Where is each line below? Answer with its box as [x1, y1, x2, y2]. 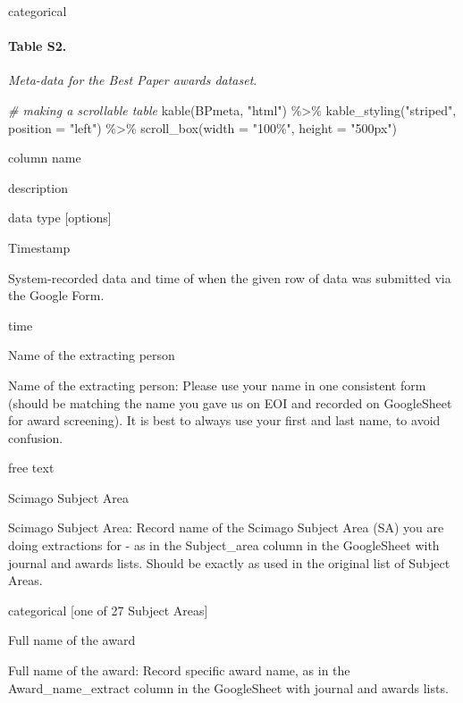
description [8, 178, 69, 197]
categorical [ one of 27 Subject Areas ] [8, 600, 208, 619]
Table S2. [8, 37, 67, 55]
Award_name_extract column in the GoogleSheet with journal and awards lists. [8, 678, 449, 697]
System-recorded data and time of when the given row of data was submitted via [8, 268, 451, 287]
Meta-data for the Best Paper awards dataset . [8, 71, 257, 89]
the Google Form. [8, 286, 105, 305]
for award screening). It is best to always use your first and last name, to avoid [8, 411, 441, 430]
